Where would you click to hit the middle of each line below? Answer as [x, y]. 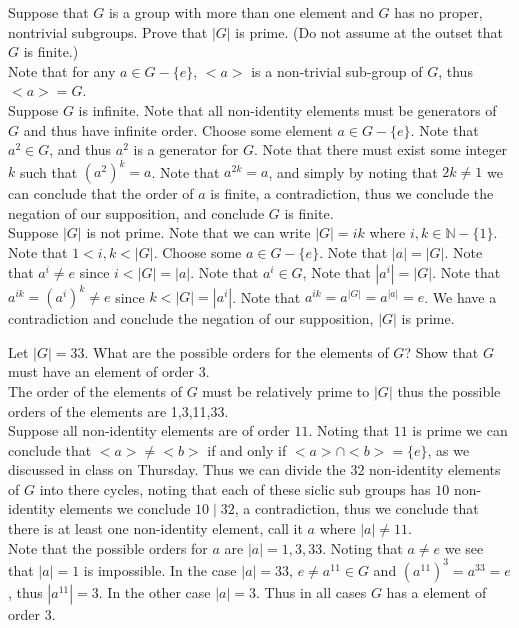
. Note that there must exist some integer [381, 149]
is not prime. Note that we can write [198, 232]
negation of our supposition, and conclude [136, 212]
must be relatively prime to [286, 390]
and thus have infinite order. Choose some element [178, 129]
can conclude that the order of [101, 193]
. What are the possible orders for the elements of [236, 351]
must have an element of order [101, 371]
